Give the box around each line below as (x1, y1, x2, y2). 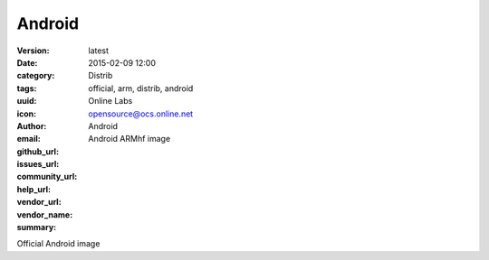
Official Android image (16, 238, 101, 249)
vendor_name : (16, 209, 73, 220)
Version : (16, 45, 50, 56)
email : (16, 134, 41, 144)
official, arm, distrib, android (88, 82, 194, 94)
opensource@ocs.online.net (88, 108, 194, 119)
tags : (16, 82, 37, 94)
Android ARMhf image (88, 134, 171, 144)
